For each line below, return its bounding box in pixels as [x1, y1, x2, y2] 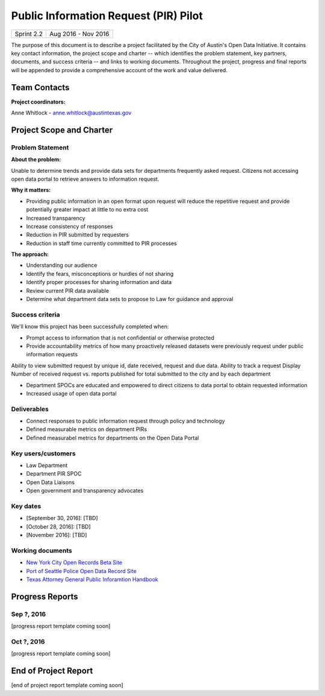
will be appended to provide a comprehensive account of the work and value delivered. [11, 66, 228, 73]
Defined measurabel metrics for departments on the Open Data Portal [26, 434, 199, 441]
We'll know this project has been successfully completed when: [11, 323, 169, 331]
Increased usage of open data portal [26, 390, 117, 397]
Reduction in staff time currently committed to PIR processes [26, 240, 177, 247]
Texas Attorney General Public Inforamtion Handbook [26, 576, 159, 583]
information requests [26, 351, 78, 358]
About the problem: [11, 156, 61, 163]
